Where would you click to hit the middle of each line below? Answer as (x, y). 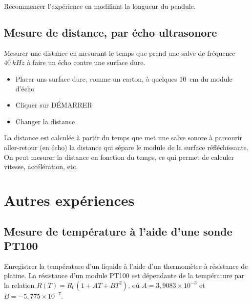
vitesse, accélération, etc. (41, 166)
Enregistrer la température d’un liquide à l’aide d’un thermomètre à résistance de (126, 266)
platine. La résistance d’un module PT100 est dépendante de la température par (124, 275)
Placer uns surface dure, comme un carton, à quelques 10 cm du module (124, 78)
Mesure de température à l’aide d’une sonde (118, 231)
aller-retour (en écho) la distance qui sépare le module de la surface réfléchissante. (126, 147)
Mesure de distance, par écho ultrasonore (111, 32)
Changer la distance (45, 121)
